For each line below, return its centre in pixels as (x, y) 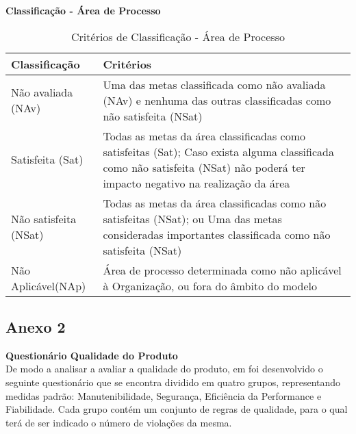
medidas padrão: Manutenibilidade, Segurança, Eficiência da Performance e (164, 395)
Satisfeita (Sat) (47, 159)
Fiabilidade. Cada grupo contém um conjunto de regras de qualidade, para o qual (177, 409)
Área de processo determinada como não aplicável (222, 270)
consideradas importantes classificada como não (217, 234)
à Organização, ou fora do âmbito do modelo (210, 285)
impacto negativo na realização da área (196, 183)
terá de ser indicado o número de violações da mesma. (119, 422)
